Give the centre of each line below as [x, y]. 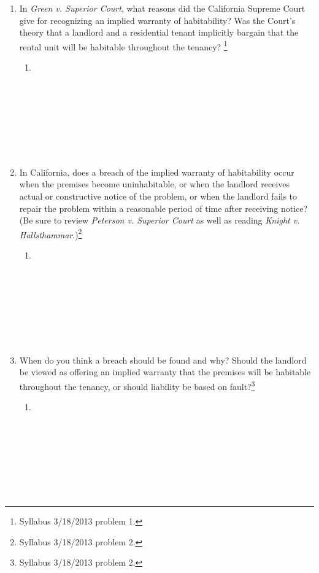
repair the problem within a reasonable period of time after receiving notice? [163, 208]
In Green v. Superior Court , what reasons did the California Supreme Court [162, 8]
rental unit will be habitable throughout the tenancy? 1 [123, 45]
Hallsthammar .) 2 [51, 233]
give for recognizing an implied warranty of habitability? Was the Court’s [157, 20]
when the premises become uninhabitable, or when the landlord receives [155, 184]
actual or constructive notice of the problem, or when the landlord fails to [158, 196]
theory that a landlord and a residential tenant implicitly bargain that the [159, 32]
